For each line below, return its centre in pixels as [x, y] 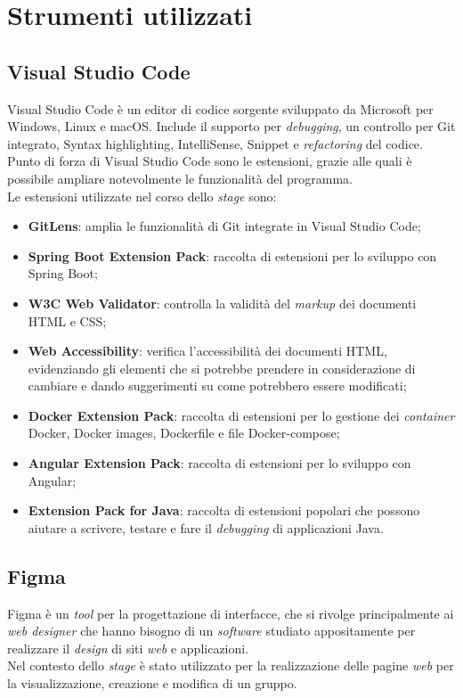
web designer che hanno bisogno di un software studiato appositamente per [211, 631]
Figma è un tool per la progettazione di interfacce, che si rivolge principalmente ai [231, 613]
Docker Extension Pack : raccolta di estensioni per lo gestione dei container [241, 415]
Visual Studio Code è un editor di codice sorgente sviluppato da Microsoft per [220, 108]
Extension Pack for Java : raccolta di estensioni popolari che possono [224, 510]
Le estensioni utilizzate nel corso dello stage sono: [142, 196]
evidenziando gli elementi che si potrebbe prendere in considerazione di [222, 368]
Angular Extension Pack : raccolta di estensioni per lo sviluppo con [219, 463]
